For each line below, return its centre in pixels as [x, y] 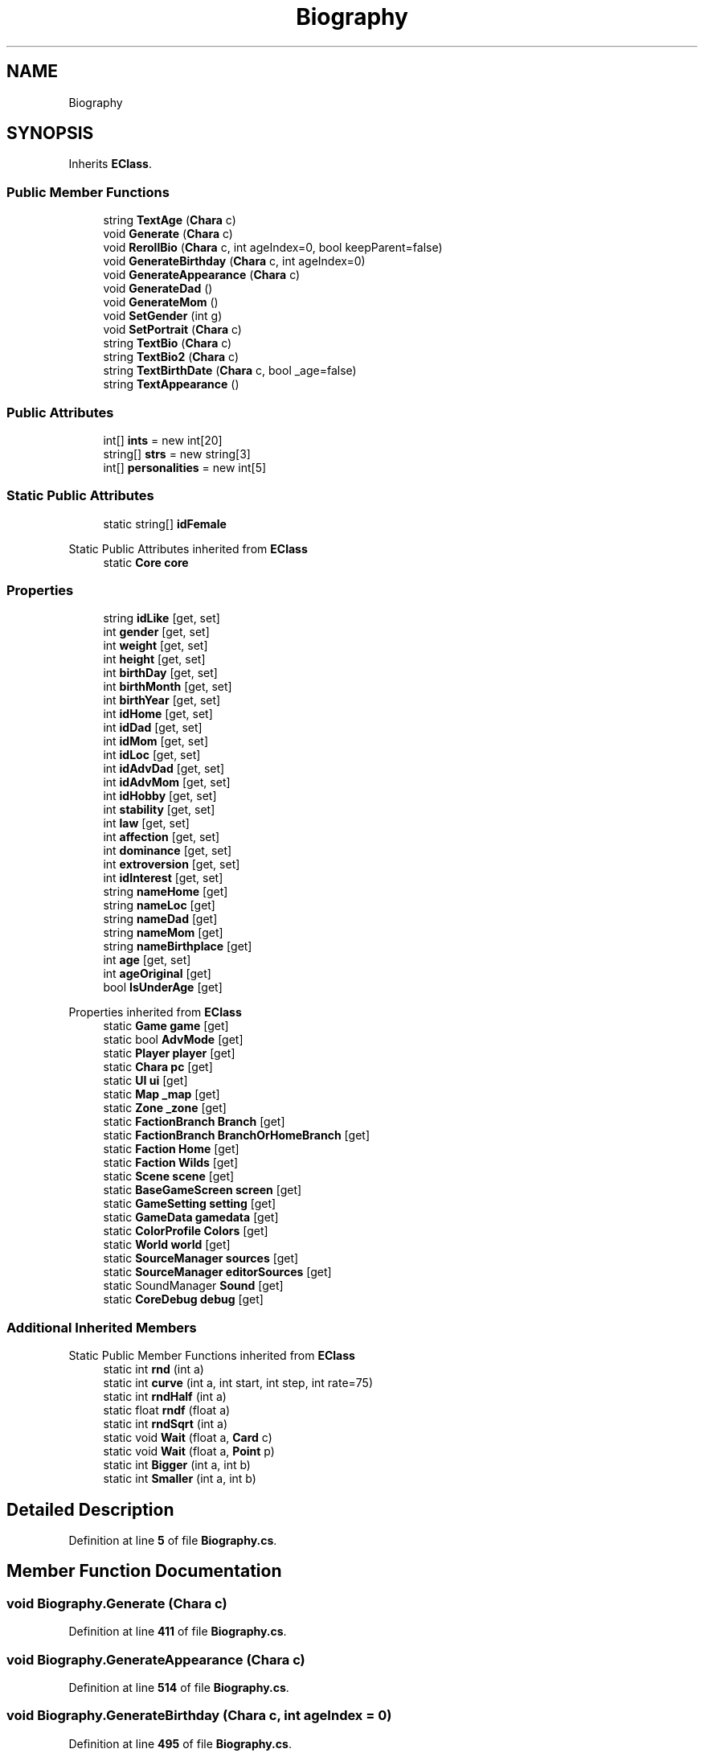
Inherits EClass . [110, 164]
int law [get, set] [146, 823]
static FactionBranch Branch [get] [194, 1122]
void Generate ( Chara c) [168, 234]
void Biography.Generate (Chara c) [117, 1603]
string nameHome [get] [166, 892]
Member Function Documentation [144, 1571]
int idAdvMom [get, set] [167, 782]
